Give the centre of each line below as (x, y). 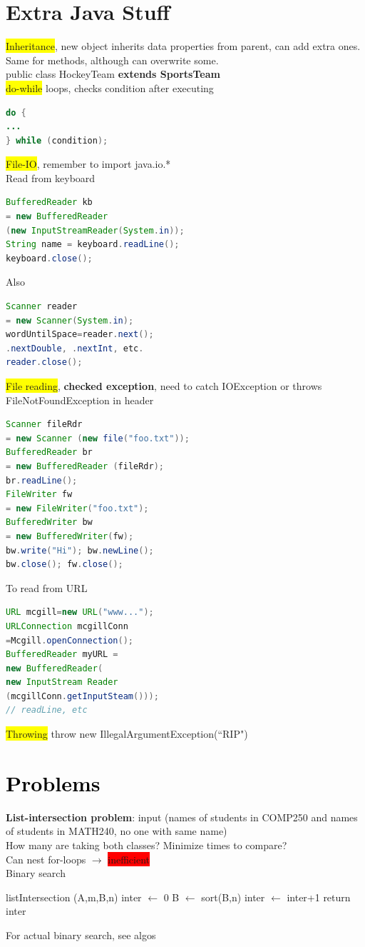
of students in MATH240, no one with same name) (117, 831)
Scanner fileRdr (44, 425)
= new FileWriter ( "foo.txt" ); (77, 508)
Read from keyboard (51, 177)
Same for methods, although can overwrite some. (112, 60)
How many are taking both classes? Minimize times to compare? (146, 845)
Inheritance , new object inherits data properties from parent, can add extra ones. (183, 46)
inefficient (129, 859)
